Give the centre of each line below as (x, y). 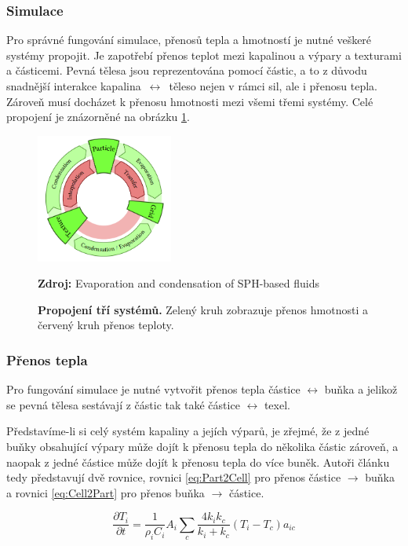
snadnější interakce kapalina (74, 86)
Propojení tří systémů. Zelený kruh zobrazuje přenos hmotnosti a (203, 309)
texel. (277, 404)
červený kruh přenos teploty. (106, 325)
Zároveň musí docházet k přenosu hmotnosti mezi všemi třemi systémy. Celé (190, 101)
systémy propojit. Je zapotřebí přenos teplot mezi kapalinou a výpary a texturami (204, 55)
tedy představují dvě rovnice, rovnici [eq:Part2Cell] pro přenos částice (174, 477)
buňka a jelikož (361, 389)
